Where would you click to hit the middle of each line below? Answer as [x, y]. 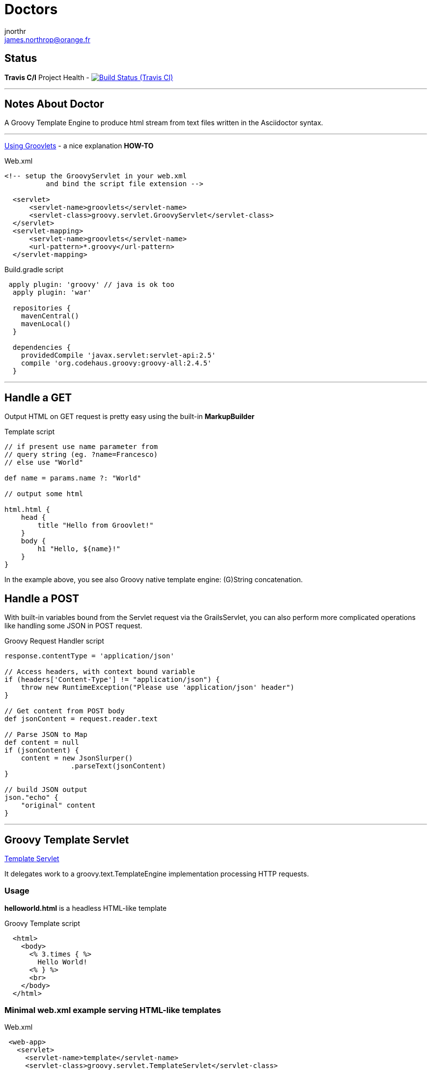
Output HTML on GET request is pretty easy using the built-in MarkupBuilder [129, 417]
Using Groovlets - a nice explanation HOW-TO [79, 146]
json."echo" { [31, 798]
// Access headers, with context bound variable [100, 672]
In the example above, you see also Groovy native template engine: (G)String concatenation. [154, 580]
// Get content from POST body [65, 711]
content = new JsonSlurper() [77, 758]
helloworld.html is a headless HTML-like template [86, 908]
